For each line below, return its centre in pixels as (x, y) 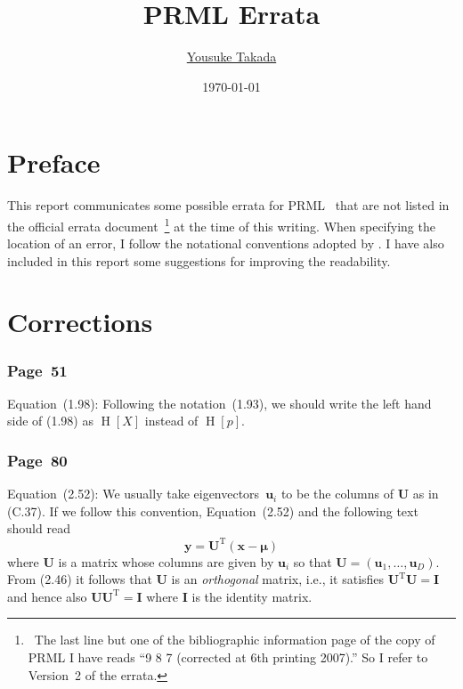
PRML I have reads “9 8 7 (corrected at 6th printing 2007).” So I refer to (228, 657)
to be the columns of (337, 494)
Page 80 (37, 460)
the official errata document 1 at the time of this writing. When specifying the (221, 224)
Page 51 (37, 370)
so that (313, 561)
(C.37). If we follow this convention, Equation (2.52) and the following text (213, 511)
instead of (171, 421)
